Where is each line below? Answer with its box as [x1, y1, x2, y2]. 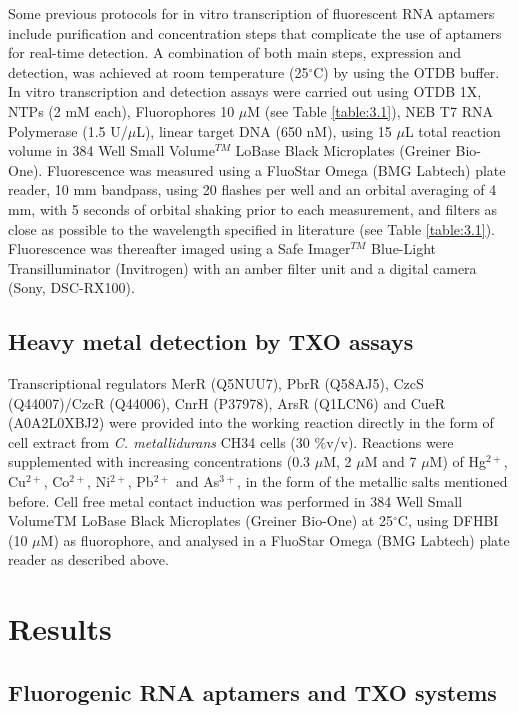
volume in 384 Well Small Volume [8, 140, 215, 161]
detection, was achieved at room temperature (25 [8, 61, 309, 82]
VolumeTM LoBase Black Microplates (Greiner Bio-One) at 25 [8, 510, 393, 531]
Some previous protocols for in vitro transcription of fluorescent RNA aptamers [8, 3, 495, 23]
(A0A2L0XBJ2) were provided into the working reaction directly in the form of [8, 412, 494, 433]
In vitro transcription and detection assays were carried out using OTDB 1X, [8, 81, 482, 102]
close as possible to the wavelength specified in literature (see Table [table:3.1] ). [8, 218, 496, 239]
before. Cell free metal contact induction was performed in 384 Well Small [8, 490, 463, 511]
